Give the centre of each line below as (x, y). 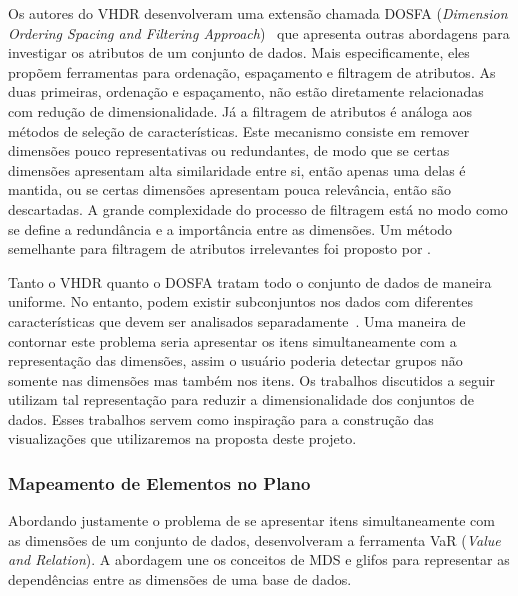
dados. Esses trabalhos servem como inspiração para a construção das (221, 418)
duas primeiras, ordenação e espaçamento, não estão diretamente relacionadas (246, 91)
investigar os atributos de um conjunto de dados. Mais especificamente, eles (239, 52)
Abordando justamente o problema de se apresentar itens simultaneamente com (252, 520)
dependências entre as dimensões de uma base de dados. (180, 579)
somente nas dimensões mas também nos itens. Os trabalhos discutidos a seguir (252, 379)
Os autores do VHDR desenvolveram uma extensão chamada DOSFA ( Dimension (258, 13)
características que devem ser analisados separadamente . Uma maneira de (237, 320)
